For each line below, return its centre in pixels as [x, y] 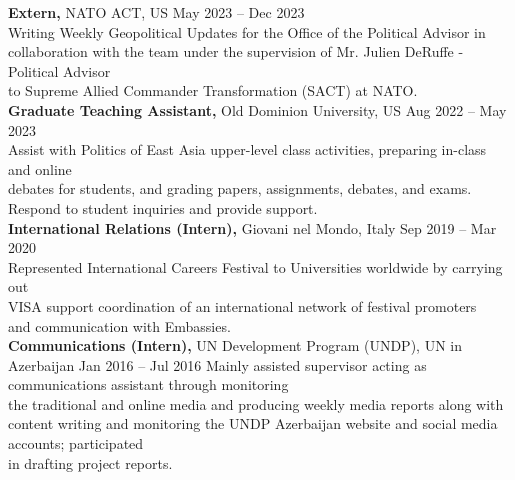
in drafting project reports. [90, 462]
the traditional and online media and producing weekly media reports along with [256, 403]
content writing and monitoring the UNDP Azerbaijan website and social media [253, 423]
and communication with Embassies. [119, 325]
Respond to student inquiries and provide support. [163, 207]
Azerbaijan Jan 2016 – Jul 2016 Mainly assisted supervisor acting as [217, 364]
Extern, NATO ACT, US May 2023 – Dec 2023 [156, 12]
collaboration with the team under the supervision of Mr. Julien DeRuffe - [236, 51]
